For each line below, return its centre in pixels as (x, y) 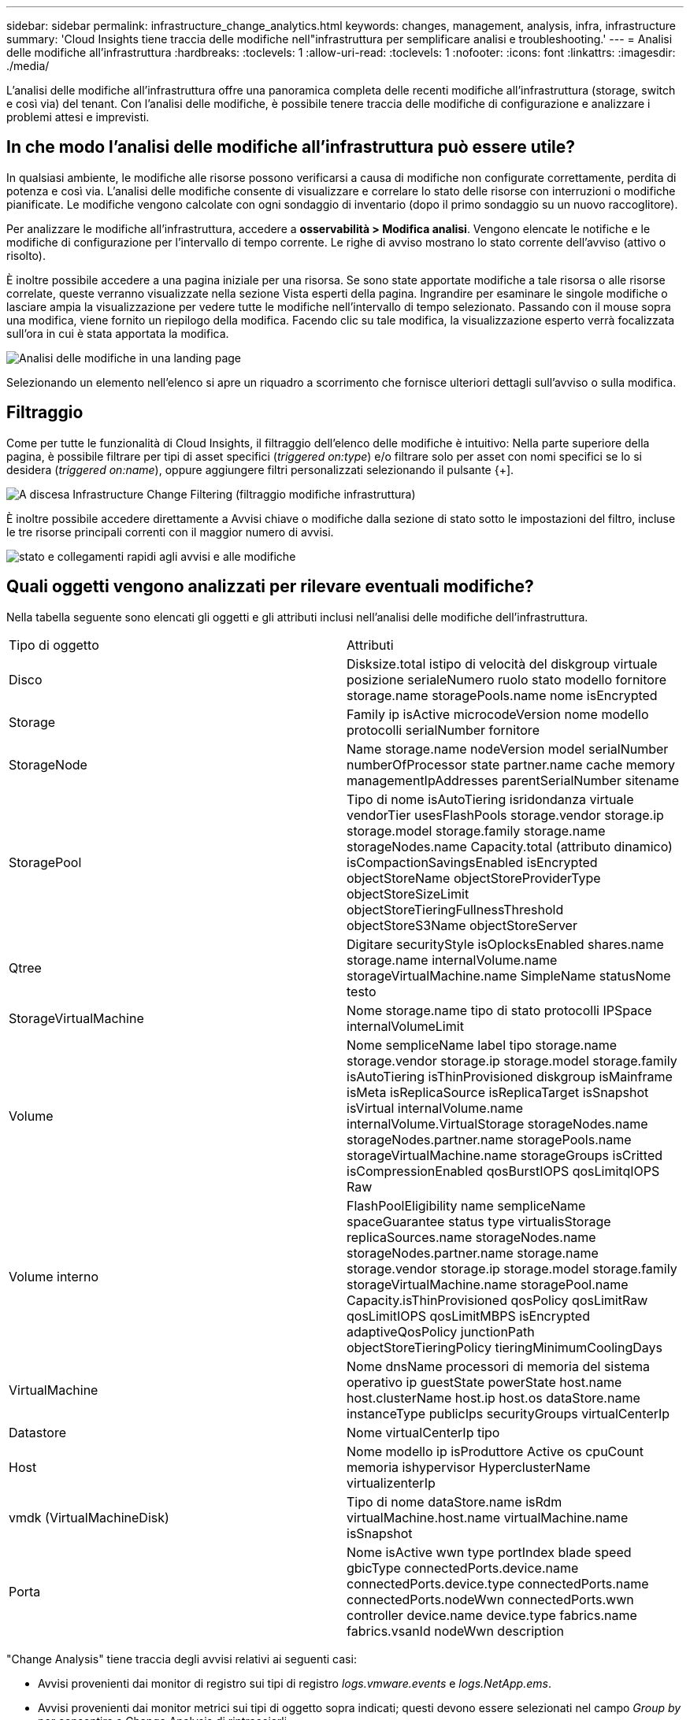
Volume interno (54, 1276)
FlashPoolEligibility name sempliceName (466, 1205)
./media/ (28, 66)
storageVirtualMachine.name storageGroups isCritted (505, 1155)
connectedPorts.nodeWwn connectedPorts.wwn (490, 1599)
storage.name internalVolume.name (452, 960)
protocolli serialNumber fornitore (443, 730)
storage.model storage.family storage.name (476, 830)
